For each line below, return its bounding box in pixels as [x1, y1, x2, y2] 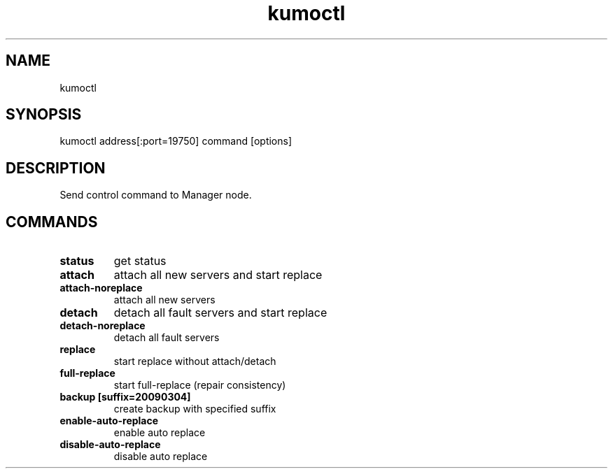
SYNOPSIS [6, 106, 82, 124]
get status [113, 254, 167, 268]
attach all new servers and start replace [113, 268, 323, 282]
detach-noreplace [59, 319, 146, 332]
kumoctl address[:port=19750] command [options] [59, 135, 293, 148]
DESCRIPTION [6, 159, 106, 177]
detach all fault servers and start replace [113, 306, 327, 320]
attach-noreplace [59, 282, 143, 294]
